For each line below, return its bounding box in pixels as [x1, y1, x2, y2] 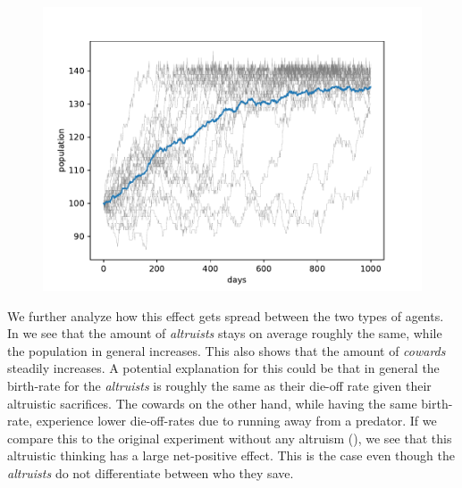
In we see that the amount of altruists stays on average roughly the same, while [7, 324, 442, 343]
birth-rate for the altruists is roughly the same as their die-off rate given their [7, 376, 432, 394]
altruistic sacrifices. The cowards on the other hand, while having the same [7, 393, 417, 412]
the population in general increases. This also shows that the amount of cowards [7, 341, 446, 360]
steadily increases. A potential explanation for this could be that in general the [7, 359, 440, 377]
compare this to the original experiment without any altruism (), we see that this [7, 428, 452, 447]
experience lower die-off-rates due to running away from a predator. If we [36, 411, 437, 430]
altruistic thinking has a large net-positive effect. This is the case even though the [7, 446, 456, 465]
